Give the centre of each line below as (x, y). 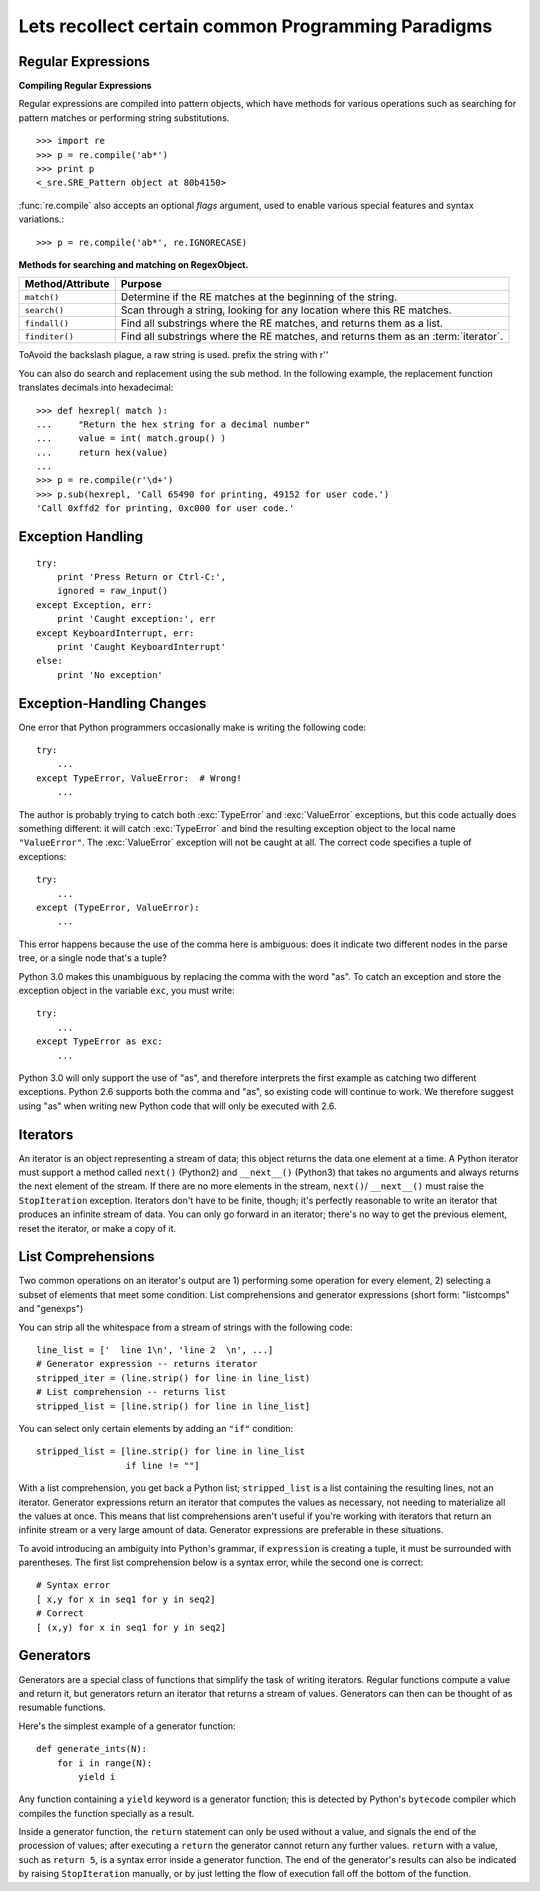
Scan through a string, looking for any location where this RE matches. (286, 310)
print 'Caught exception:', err (136, 619)
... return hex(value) (102, 452)
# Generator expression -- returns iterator (147, 1364)
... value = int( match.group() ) (131, 438)
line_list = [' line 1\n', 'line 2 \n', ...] (155, 1350)
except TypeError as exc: (100, 1041)
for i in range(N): (104, 1763)
